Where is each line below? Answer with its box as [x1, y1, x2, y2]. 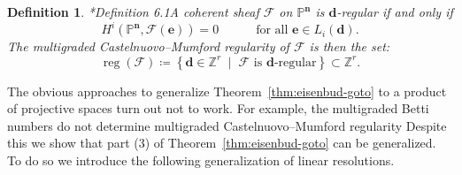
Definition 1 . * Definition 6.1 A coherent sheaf [7, 3, 259, 20]
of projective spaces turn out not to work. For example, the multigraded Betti [7, 99, 429, 118]
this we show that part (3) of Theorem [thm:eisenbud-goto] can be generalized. [7, 133, 436, 152]
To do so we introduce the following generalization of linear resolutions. [7, 151, 395, 170]
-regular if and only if [336, 3, 453, 20]
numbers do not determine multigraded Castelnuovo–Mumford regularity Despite [7, 116, 447, 134]
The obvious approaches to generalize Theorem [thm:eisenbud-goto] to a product [7, 81, 447, 100]
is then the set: [309, 37, 390, 56]
